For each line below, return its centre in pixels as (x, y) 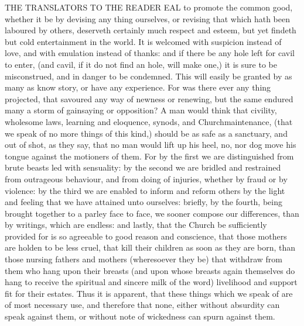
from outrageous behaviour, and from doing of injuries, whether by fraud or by (146, 178)
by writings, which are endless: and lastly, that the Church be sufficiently (136, 225)
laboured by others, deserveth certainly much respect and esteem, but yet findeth (151, 30)
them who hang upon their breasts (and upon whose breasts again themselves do (150, 270)
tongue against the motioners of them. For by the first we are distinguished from (149, 156)
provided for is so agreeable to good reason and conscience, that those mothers (146, 236)
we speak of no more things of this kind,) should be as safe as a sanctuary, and (146, 133)
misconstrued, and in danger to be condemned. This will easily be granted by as (148, 76)
